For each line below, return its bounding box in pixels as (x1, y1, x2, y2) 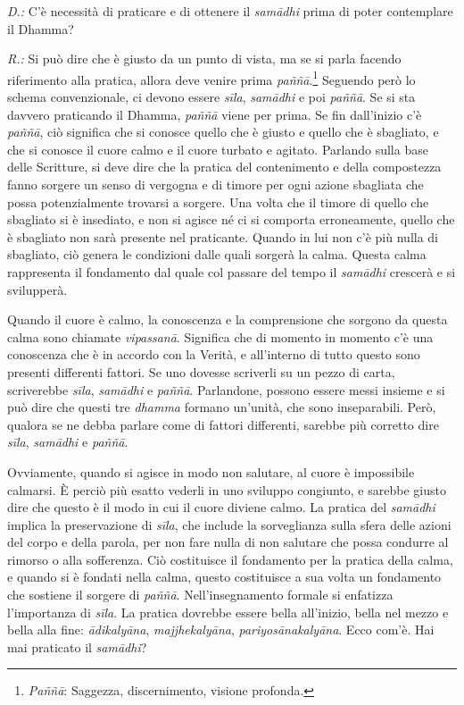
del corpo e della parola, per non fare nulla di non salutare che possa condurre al (7, 533, 449, 551)
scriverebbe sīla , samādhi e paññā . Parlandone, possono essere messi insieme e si (7, 380, 445, 399)
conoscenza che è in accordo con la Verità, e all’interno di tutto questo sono (7, 345, 420, 364)
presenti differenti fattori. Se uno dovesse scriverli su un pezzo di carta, (7, 362, 395, 381)
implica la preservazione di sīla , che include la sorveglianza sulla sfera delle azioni (7, 515, 452, 533)
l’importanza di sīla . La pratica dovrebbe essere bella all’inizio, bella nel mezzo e (7, 602, 449, 621)
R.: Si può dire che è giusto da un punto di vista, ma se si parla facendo (7, 49, 402, 68)
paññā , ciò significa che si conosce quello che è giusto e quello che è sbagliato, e (7, 122, 439, 141)
